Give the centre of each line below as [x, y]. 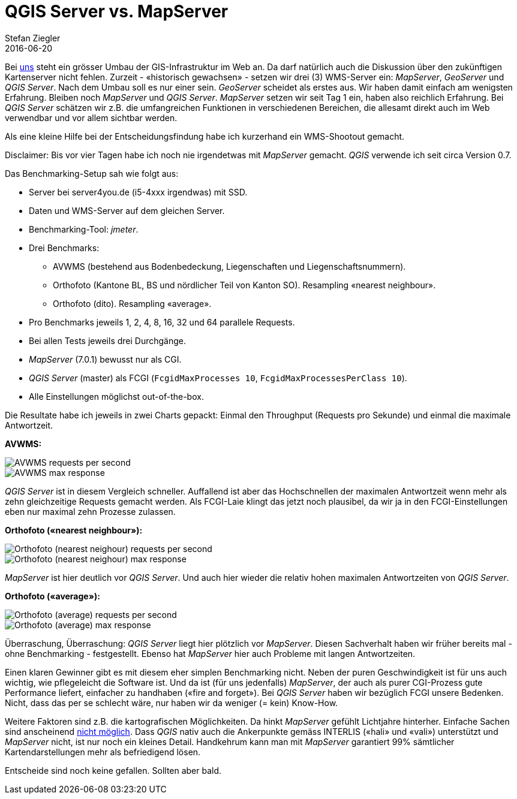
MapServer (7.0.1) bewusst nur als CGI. [105, 359]
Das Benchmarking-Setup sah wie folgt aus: [92, 173]
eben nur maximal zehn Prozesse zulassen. [90, 511]
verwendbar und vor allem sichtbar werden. [91, 117]
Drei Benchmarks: [64, 248]
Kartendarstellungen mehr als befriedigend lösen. [103, 752]
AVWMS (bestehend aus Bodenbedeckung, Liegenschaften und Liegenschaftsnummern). [229, 266]
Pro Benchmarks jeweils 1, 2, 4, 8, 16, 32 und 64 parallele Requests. [162, 322]
